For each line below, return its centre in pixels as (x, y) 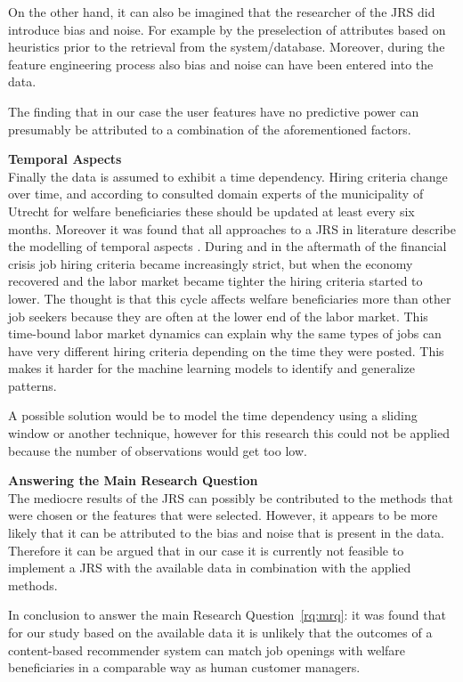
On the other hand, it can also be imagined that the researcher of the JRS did (222, 12)
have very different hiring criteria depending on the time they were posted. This (226, 350)
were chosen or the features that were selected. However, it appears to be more (223, 515)
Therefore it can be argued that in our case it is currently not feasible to (206, 550)
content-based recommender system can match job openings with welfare (207, 650)
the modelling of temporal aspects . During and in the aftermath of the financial (227, 246)
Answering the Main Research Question (133, 480)
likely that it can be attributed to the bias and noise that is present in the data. (227, 533)
